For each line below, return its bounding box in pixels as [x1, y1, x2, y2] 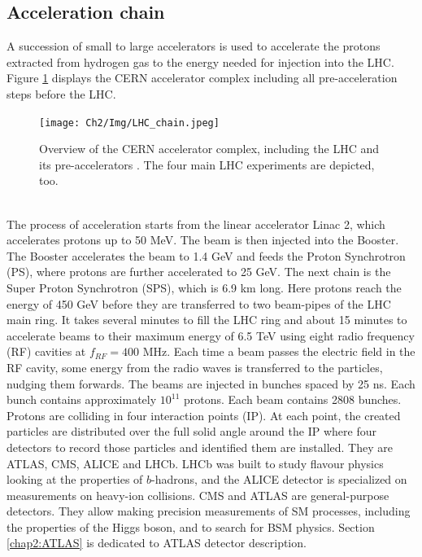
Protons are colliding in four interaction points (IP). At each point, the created [7, 406, 401, 423]
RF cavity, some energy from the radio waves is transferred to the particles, [7, 358, 383, 375]
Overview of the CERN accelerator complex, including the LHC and [39, 140, 379, 157]
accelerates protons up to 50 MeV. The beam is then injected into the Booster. [7, 231, 399, 248]
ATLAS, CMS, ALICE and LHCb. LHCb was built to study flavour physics [7, 454, 384, 471]
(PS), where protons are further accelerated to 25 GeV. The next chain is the [7, 263, 391, 280]
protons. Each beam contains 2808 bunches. [183, 391, 402, 408]
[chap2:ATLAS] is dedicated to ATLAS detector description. [7, 534, 307, 551]
